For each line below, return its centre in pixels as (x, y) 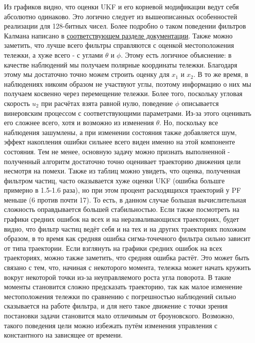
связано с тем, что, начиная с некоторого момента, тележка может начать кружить (127, 267)
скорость (17, 103)
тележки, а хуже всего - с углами (54, 54)
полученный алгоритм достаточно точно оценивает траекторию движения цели (122, 161)
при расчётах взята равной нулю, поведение (107, 103)
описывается (200, 103)
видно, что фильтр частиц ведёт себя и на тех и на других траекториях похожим (125, 228)
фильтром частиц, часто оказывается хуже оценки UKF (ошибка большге (114, 180)
